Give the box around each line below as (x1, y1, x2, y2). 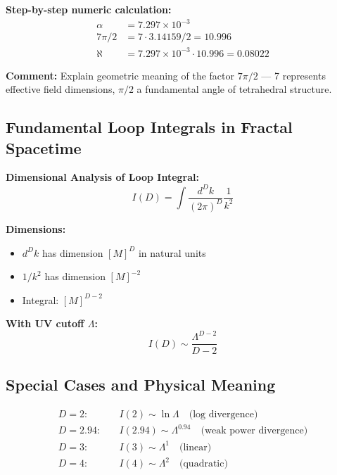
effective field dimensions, (6, 82, 115, 96)
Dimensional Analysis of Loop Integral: (6, 170, 200, 184)
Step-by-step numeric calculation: (6, 2, 172, 16)
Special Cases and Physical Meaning (6, 373, 276, 395)
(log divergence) (189, 409, 258, 419)
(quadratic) (179, 459, 228, 469)
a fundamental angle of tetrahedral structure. (136, 82, 332, 96)
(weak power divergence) (201, 426, 308, 436)
